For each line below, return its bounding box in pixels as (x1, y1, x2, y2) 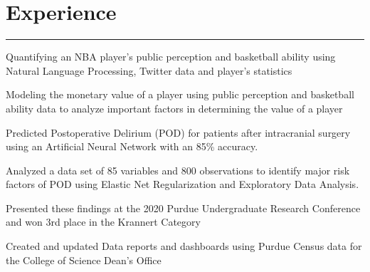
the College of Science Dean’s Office (6, 252, 162, 267)
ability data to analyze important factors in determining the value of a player (6, 100, 343, 115)
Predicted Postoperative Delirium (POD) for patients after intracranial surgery (6, 125, 351, 140)
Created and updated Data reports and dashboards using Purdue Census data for (6, 239, 362, 253)
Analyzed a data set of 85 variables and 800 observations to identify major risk (6, 162, 350, 177)
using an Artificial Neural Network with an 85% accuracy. (6, 139, 258, 154)
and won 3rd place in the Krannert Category (6, 214, 201, 229)
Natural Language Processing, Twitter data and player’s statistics (6, 63, 292, 78)
